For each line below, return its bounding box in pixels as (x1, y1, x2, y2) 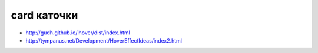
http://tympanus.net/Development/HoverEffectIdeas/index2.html (25, 37, 183, 44)
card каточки (11, 9, 78, 22)
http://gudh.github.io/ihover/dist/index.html (25, 29, 131, 36)
